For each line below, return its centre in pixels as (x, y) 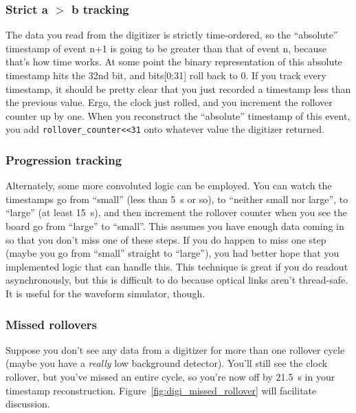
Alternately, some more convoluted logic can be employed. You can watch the (169, 186)
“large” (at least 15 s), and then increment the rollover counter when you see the (176, 212)
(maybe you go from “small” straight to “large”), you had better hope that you (173, 253)
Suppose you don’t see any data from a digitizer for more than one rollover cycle (175, 349)
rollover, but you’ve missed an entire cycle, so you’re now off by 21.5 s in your (170, 377)
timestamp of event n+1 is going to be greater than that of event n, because (166, 48)
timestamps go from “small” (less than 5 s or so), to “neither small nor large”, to (177, 199)
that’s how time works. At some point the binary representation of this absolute (174, 62)
